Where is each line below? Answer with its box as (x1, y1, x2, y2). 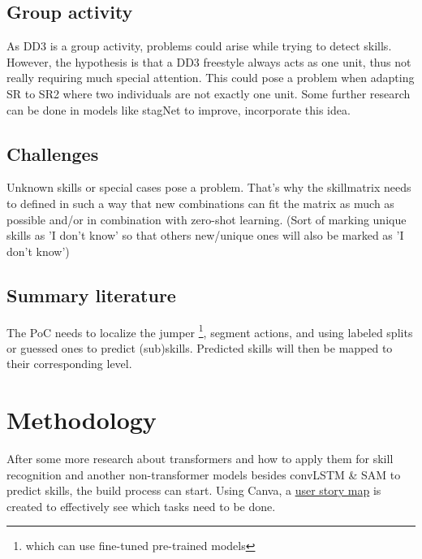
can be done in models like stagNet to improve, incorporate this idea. (6, 101, 351, 118)
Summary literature (6, 282, 176, 307)
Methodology (6, 403, 157, 436)
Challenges (6, 141, 99, 166)
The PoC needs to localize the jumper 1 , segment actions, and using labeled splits (6, 321, 413, 340)
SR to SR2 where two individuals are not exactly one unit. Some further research (6, 84, 411, 102)
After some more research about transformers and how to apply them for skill (6, 450, 394, 467)
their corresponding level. (6, 355, 132, 372)
